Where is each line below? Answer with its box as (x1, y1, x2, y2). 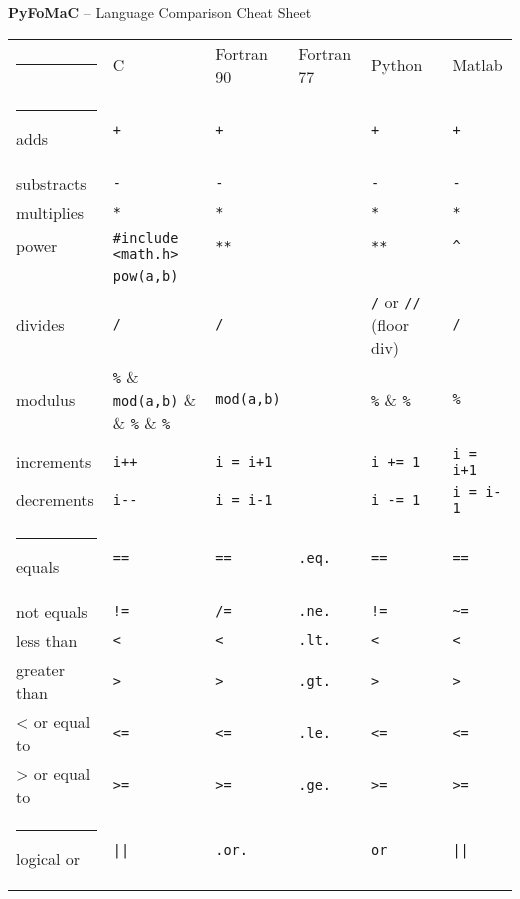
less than (16, 628, 78, 652)
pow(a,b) (112, 267, 179, 284)
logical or (16, 846, 81, 870)
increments (16, 450, 92, 474)
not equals (16, 599, 88, 623)
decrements (16, 488, 94, 512)
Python (371, 53, 423, 77)
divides (16, 312, 65, 336)
